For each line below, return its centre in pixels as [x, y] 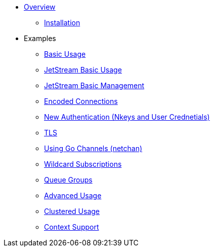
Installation [62, 23]
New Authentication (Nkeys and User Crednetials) [127, 117]
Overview [40, 7]
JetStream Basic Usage [83, 70]
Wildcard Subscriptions [83, 164]
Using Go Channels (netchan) [93, 148]
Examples [40, 38]
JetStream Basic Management [94, 85]
